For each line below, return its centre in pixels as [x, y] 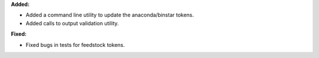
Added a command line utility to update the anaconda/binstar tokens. [110, 15]
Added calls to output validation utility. [72, 23]
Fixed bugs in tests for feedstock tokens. [75, 45]
